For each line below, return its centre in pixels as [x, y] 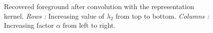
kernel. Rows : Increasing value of [54, 16]
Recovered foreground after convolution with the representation [99, 6]
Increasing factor [29, 25]
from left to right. [89, 25]
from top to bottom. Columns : [163, 16]
